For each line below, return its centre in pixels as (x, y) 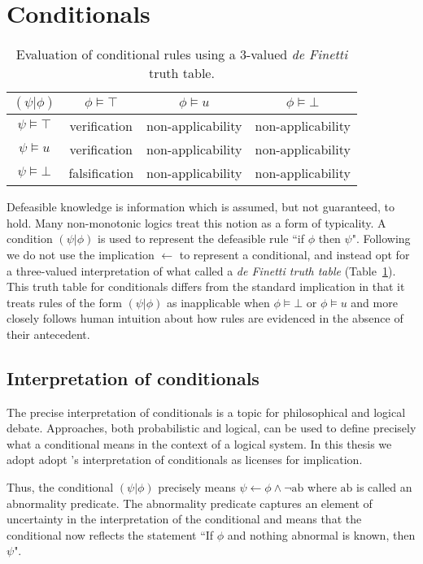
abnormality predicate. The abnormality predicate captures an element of (190, 503)
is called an (384, 487)
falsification (101, 173)
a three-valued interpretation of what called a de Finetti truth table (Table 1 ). (201, 270)
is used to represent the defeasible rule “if (201, 239)
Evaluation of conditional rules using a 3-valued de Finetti (182, 54)
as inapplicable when (218, 302)
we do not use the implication (81, 254)
